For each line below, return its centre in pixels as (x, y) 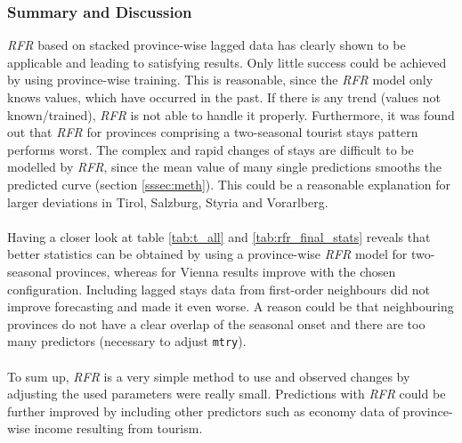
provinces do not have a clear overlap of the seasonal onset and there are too (216, 323)
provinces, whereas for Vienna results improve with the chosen (226, 271)
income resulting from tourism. (118, 428)
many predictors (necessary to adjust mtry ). (127, 341)
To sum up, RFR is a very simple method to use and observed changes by (209, 376)
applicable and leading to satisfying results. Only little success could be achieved (227, 62)
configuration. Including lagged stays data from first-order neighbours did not (219, 289)
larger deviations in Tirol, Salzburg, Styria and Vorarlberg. (168, 201)
